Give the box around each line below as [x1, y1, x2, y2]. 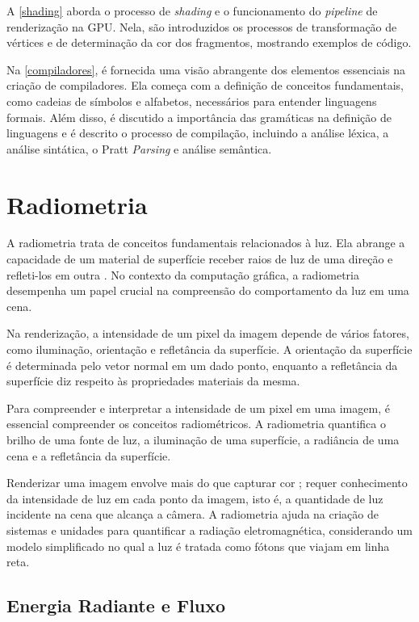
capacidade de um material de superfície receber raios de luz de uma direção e [6, 250, 393, 267]
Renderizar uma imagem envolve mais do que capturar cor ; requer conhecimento [6, 474, 408, 491]
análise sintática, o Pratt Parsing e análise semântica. [6, 140, 272, 157]
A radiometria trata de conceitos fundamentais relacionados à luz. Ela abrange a [6, 234, 405, 251]
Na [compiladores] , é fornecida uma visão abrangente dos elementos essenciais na [6, 61, 406, 78]
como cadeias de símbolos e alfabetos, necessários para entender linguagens [6, 92, 377, 109]
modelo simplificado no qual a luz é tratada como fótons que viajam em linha [6, 537, 390, 554]
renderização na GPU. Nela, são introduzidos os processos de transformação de [6, 18, 397, 35]
